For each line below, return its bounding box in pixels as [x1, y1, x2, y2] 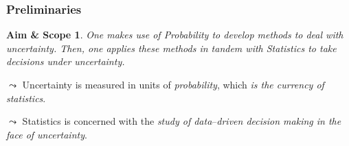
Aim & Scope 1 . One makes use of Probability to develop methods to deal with [6, 27, 344, 42]
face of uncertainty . [6, 127, 87, 141]
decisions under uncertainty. [6, 54, 125, 69]
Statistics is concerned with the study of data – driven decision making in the [22, 114, 341, 128]
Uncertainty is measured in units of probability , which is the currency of [22, 77, 324, 91]
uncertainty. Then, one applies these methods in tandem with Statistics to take [6, 40, 337, 55]
